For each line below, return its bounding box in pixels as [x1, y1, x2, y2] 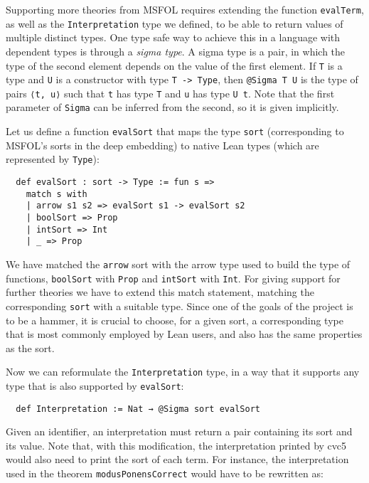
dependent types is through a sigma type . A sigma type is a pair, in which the [6, 43, 346, 58]
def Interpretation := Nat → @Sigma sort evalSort [16, 403, 260, 414]
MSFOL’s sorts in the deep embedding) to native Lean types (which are [6, 137, 319, 152]
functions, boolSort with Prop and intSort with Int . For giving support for [6, 270, 341, 285]
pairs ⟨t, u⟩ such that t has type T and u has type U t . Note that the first [6, 85, 335, 100]
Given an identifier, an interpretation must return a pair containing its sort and [6, 424, 353, 439]
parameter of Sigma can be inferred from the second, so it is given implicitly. [6, 100, 339, 115]
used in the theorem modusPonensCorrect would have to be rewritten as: [6, 466, 323, 481]
